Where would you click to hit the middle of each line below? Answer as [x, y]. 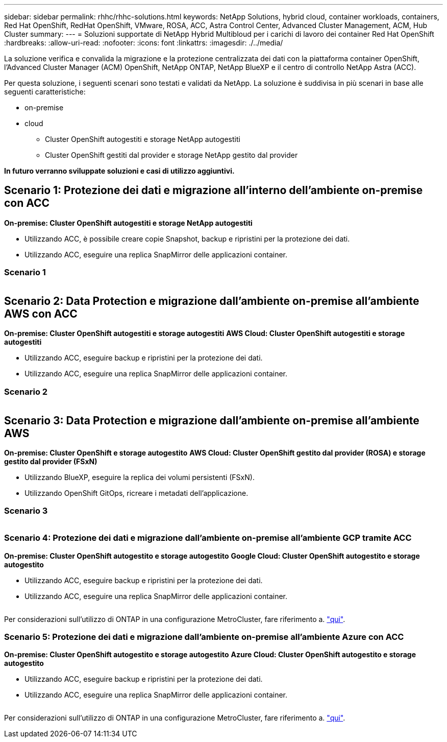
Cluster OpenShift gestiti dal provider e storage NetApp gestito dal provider [171, 155]
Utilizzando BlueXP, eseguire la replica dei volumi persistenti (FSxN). [140, 477]
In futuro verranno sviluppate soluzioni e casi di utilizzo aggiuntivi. [119, 171]
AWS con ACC [41, 314]
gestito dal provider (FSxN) [51, 462]
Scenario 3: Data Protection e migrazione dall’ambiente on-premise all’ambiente [212, 420]
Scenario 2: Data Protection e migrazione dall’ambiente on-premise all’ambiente [212, 301]
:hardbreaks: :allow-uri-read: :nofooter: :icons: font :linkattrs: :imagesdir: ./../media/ [144, 43]
